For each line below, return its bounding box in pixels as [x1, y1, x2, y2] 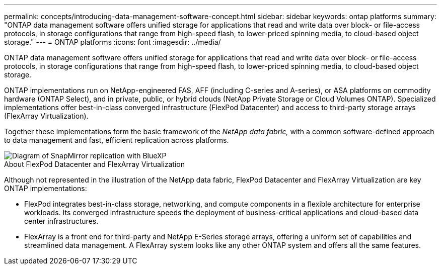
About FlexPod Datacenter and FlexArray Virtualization [4, 160, 185, 168]
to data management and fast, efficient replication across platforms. [4, 136, 229, 144]
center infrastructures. [24, 217, 99, 225]
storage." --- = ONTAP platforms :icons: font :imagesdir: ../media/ [4, 38, 221, 46]
